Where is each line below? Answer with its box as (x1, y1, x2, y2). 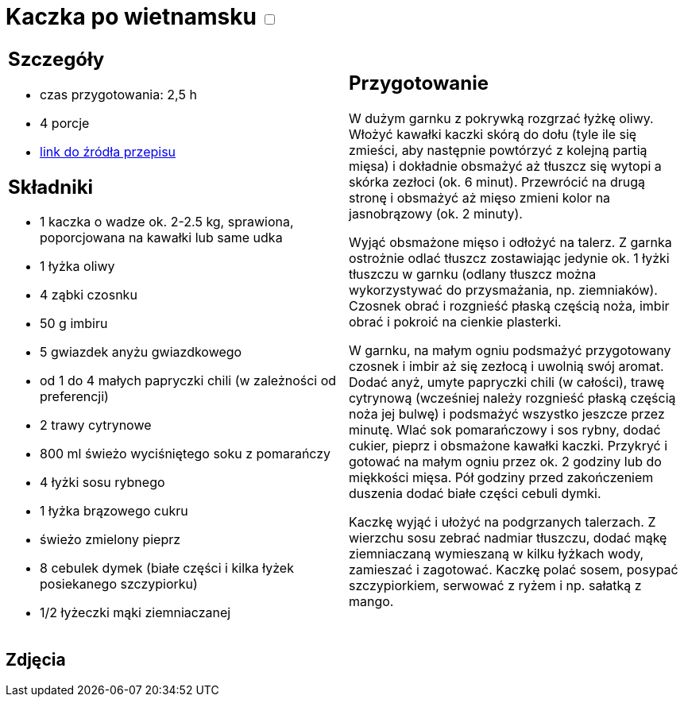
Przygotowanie (349, 71, 489, 95)
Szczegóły (8, 47, 105, 71)
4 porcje (40, 114, 90, 131)
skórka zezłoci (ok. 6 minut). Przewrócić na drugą (349, 174, 646, 191)
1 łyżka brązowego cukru (40, 503, 188, 520)
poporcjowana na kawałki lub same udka (40, 230, 283, 246)
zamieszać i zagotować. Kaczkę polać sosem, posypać (349, 562, 678, 578)
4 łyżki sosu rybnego (40, 474, 165, 491)
